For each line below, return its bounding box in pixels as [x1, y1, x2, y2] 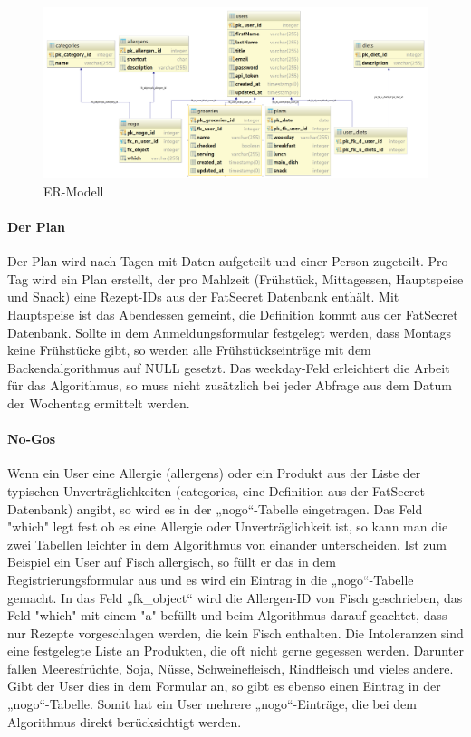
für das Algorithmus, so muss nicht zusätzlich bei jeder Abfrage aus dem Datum [7, 376, 452, 395]
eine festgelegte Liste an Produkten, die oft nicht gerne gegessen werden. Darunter [7, 641, 464, 660]
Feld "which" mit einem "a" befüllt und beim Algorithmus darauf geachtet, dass [7, 606, 447, 625]
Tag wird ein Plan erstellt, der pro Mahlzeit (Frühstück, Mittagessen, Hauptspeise [7, 269, 464, 288]
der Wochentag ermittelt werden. [7, 393, 190, 412]
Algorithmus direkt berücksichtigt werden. [7, 712, 242, 731]
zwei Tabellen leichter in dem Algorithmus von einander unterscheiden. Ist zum [7, 534, 447, 553]
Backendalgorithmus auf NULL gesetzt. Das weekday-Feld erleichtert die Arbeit [7, 358, 450, 377]
